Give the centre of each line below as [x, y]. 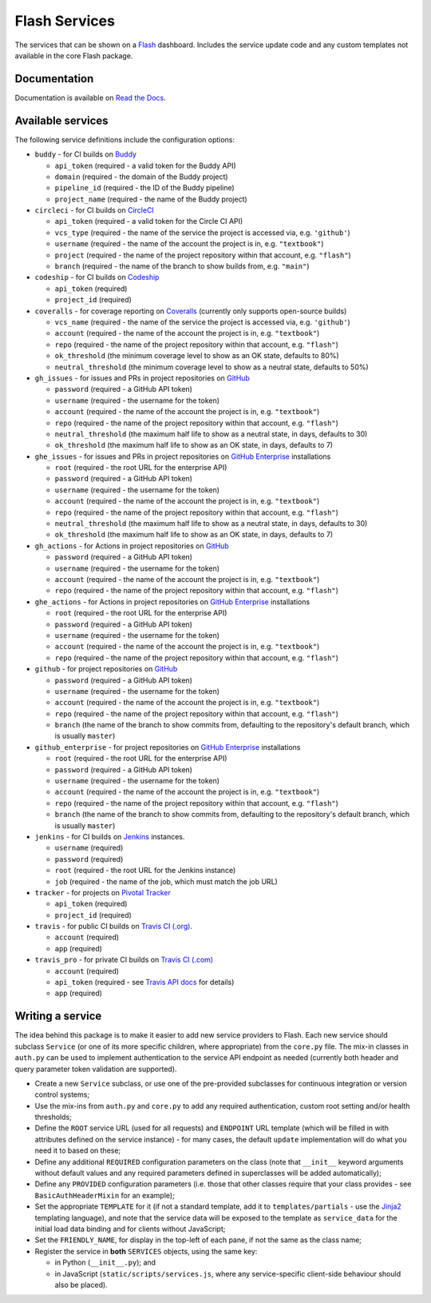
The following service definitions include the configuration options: [125, 139]
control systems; [62, 1094]
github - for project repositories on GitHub [106, 669]
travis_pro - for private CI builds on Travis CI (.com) [124, 960]
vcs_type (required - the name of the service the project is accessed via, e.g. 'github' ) [202, 233]
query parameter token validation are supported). [96, 1069]
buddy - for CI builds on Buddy [86, 154]
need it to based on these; [78, 1150]
